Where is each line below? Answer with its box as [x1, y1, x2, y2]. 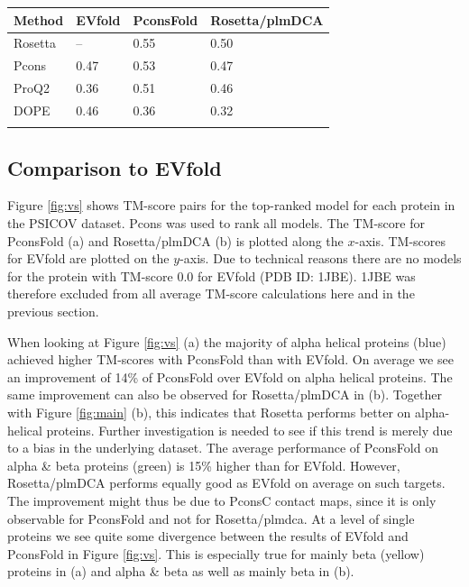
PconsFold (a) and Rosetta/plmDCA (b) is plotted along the [7, 231, 344, 250]
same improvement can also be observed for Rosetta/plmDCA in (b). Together [7, 385, 442, 404]
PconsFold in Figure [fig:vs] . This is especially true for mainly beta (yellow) [7, 544, 425, 563]
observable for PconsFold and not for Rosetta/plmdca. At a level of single [7, 509, 415, 527]
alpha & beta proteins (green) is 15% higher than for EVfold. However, [7, 455, 400, 474]
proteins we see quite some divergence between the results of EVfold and [7, 527, 409, 546]
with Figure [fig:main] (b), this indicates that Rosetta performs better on [7, 402, 411, 421]
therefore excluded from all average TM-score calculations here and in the [7, 284, 415, 303]
